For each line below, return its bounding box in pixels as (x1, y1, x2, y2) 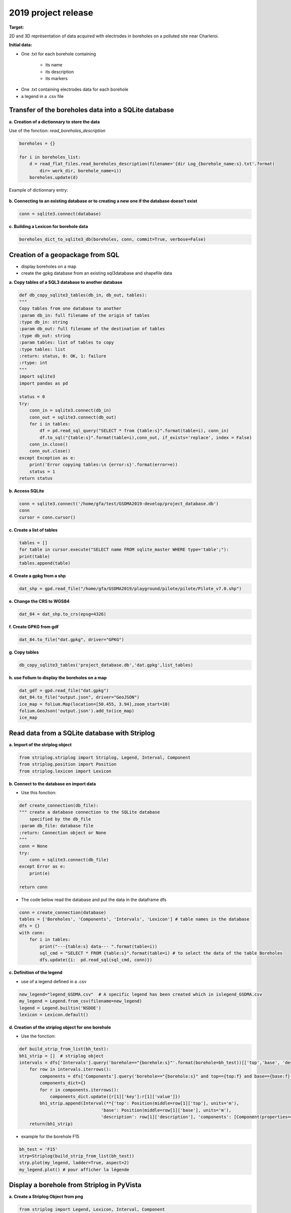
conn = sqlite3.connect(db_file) (29, 857, 109, 863)
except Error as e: (19, 864, 65, 869)
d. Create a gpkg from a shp (9, 573, 66, 578)
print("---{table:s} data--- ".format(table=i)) (39, 944, 158, 949)
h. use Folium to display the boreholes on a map (9, 674, 107, 680)
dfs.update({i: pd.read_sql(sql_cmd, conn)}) (39, 957, 152, 963)
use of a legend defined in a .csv (21, 978, 87, 984)
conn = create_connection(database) (19, 910, 107, 915)
